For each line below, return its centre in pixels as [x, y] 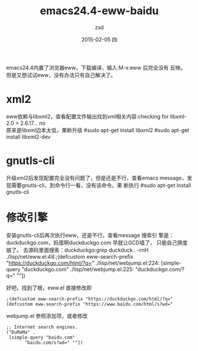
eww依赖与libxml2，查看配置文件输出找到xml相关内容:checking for [87, 116]
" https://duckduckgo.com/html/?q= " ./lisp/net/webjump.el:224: [83, 263]
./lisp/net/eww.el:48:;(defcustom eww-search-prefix [70, 256]
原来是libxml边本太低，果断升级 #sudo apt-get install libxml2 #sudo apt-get [98, 130]
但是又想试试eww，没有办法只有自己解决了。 [61, 75]
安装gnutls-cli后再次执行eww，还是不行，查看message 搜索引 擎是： [90, 235]
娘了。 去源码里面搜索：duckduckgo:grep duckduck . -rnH [77, 250]
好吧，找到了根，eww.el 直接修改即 [49, 288]
